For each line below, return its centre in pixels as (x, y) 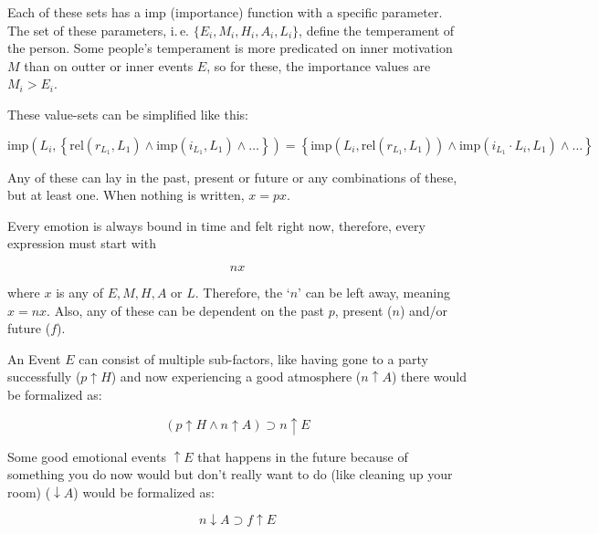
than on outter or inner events (109, 65)
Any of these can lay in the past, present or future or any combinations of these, (232, 177)
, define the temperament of (377, 30)
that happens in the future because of (303, 456)
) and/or (424, 310)
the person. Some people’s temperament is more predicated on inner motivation (230, 48)
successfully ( (44, 377)
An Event (34, 358)
